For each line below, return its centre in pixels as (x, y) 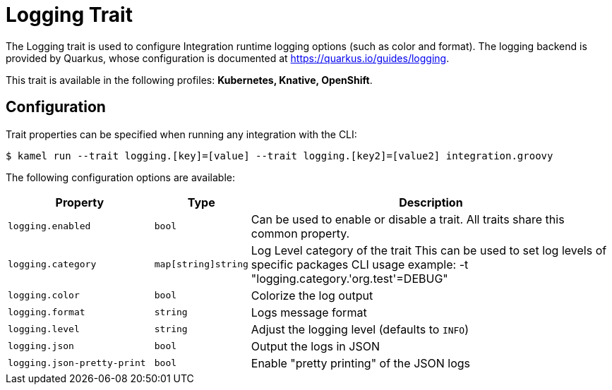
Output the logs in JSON (315, 346)
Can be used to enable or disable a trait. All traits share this (408, 219)
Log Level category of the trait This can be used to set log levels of (429, 250)
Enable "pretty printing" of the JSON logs (361, 363)
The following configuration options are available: (121, 177)
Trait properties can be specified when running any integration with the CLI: (181, 134)
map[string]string (201, 264)
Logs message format (309, 312)
